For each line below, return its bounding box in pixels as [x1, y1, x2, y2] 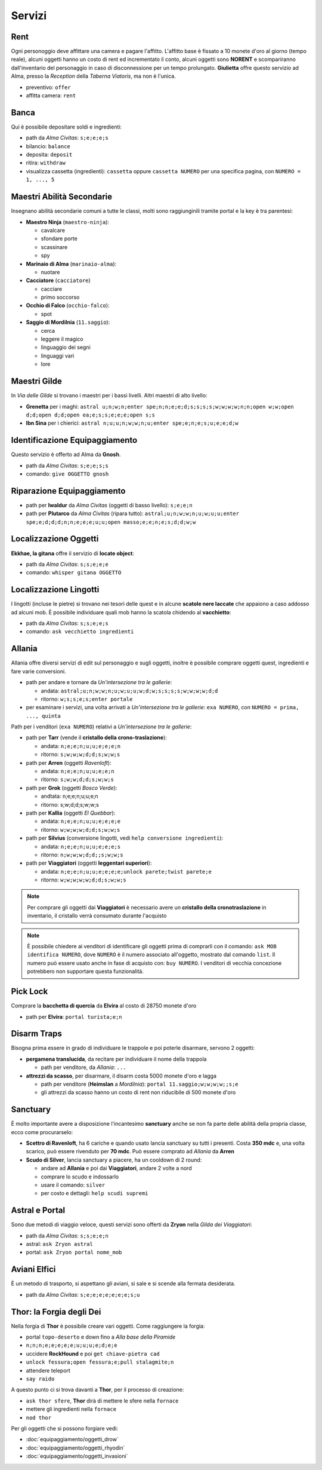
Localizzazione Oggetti [11, 534, 99, 544]
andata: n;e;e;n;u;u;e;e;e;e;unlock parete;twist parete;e [41, 868, 212, 875]
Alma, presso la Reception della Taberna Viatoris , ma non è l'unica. [11, 72, 176, 80]
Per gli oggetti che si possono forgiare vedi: [11, 1425, 119, 1432]
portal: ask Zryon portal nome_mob [26, 1249, 122, 1256]
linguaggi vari [41, 352, 75, 359]
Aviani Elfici [11, 1264, 56, 1275]
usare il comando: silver [41, 1181, 106, 1189]
